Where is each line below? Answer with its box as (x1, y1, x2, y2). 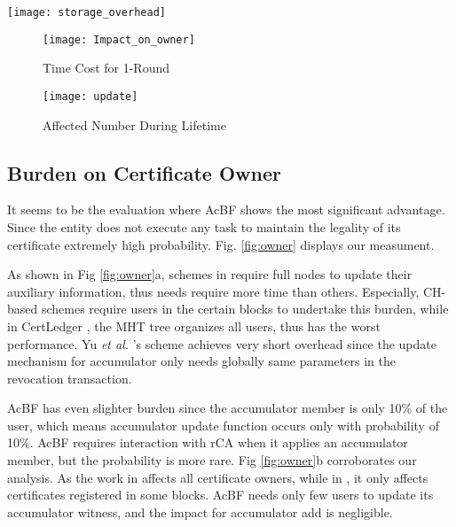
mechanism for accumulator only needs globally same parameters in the (7, 352, 396, 370)
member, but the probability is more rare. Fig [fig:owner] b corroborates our (7, 451, 417, 469)
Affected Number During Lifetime (43, 115, 226, 134)
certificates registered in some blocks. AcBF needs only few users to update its (7, 485, 434, 504)
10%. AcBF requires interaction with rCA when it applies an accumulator (7, 433, 408, 452)
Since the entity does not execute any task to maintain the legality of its (7, 217, 401, 236)
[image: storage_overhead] (7, 6, 166, 19)
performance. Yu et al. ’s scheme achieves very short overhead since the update (7, 334, 436, 353)
